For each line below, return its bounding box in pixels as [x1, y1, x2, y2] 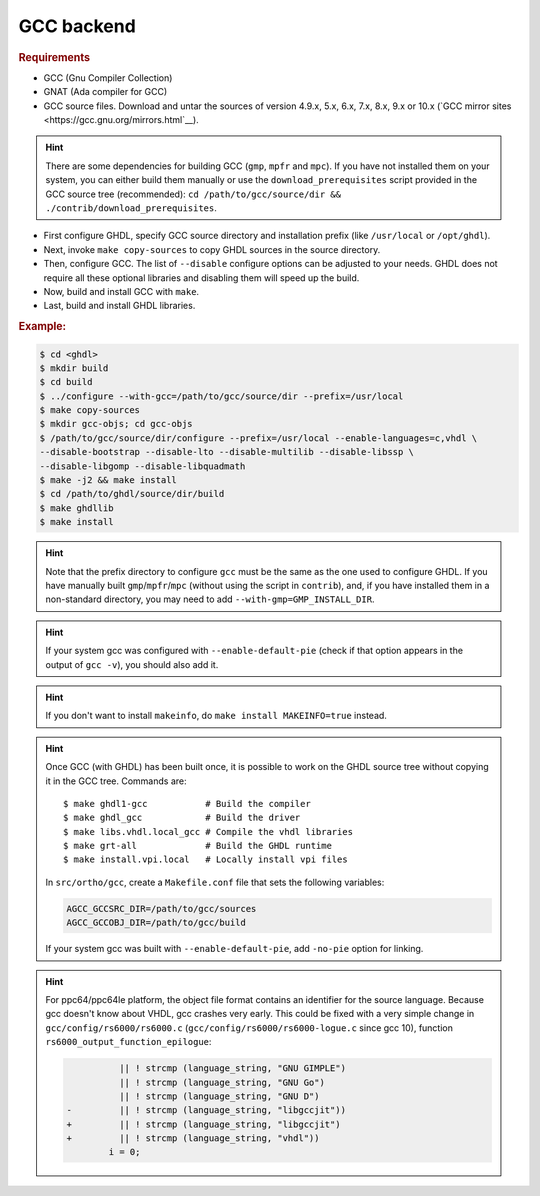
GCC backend [18, 15, 137, 37]
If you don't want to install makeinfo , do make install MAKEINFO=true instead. [45, 710, 387, 722]
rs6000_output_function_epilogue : [45, 1036, 212, 1048]
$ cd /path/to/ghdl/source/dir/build [39, 488, 225, 500]
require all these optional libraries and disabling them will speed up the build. [43, 271, 360, 284]
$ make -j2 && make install [39, 475, 177, 486]
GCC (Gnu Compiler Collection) [43, 71, 173, 84]
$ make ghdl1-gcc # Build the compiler [63, 798, 312, 809]
